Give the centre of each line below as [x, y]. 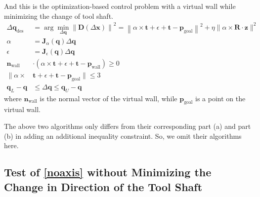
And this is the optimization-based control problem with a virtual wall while [120, 6]
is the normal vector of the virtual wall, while [108, 98]
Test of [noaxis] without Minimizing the [108, 172]
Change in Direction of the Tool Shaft [103, 186]
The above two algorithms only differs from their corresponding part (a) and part [128, 126]
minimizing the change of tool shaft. [59, 16]
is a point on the [220, 98]
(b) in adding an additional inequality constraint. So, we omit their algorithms [123, 136]
